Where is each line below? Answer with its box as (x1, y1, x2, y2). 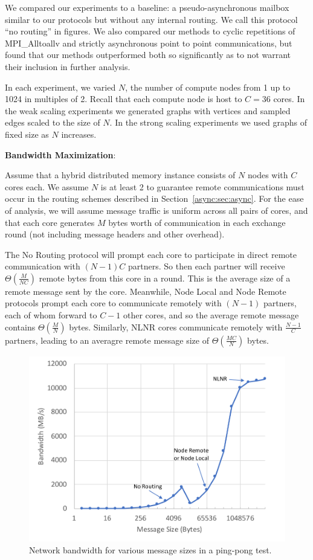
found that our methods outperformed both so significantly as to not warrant (5, 48, 291, 61)
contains (5, 320, 36, 333)
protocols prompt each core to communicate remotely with (5, 297, 222, 309)
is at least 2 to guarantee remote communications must (100, 180, 305, 193)
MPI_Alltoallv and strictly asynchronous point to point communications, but (5, 36, 292, 49)
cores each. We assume (5, 180, 89, 193)
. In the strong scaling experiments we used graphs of (109, 116, 307, 129)
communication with (5, 260, 80, 272)
